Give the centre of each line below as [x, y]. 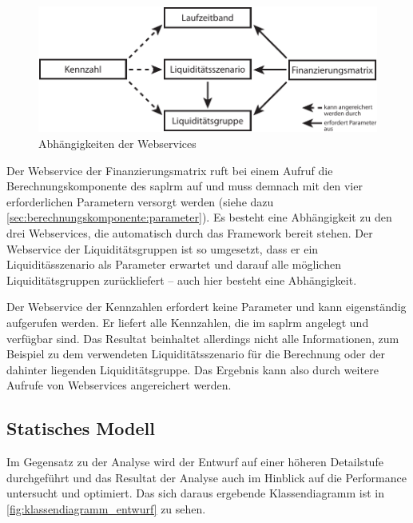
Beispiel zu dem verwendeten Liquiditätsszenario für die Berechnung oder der [196, 354]
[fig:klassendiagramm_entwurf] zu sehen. [106, 508]
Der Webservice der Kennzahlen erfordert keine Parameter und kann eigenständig [206, 307]
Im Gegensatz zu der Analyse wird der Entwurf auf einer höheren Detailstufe [195, 462]
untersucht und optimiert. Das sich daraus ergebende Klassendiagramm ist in [196, 493]
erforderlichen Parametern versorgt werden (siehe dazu [140, 201]
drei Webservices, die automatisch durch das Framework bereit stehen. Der [190, 233]
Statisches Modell [81, 428]
